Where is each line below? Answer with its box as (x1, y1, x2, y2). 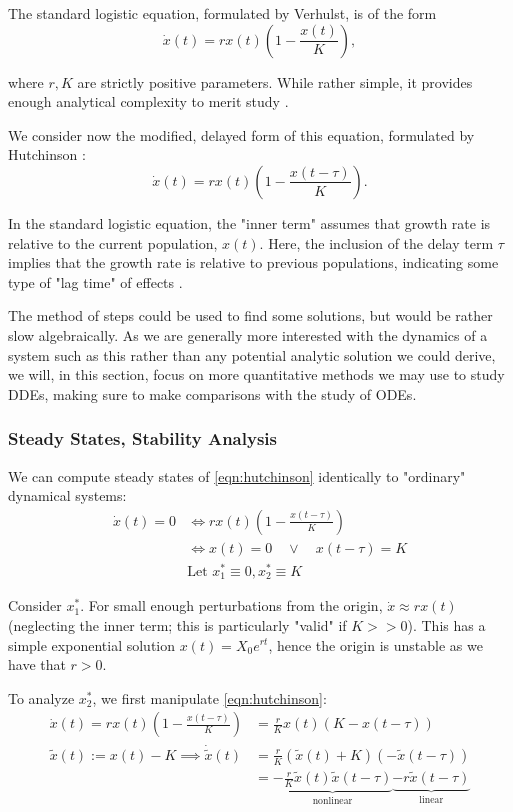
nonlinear (312, 795, 353, 806)
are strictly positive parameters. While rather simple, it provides (77, 71, 473, 92)
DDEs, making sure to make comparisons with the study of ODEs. (8, 383, 417, 404)
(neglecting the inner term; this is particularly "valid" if (8, 614, 347, 635)
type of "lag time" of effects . (8, 271, 183, 292)
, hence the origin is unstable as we (268, 634, 483, 655)
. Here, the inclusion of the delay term (259, 232, 494, 253)
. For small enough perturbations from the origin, (80, 595, 383, 616)
